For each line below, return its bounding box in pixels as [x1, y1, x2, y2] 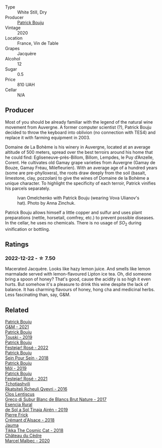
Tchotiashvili [5, 381, 30, 387]
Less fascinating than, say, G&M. [5, 292, 71, 298]
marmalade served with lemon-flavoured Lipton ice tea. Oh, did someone [5, 271, 152, 277]
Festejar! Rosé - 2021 [5, 376, 48, 382]
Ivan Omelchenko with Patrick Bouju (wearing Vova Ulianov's [17, 195, 140, 201]
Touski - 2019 [5, 335, 33, 340]
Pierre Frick [5, 412, 28, 418]
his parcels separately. [5, 185, 51, 191]
